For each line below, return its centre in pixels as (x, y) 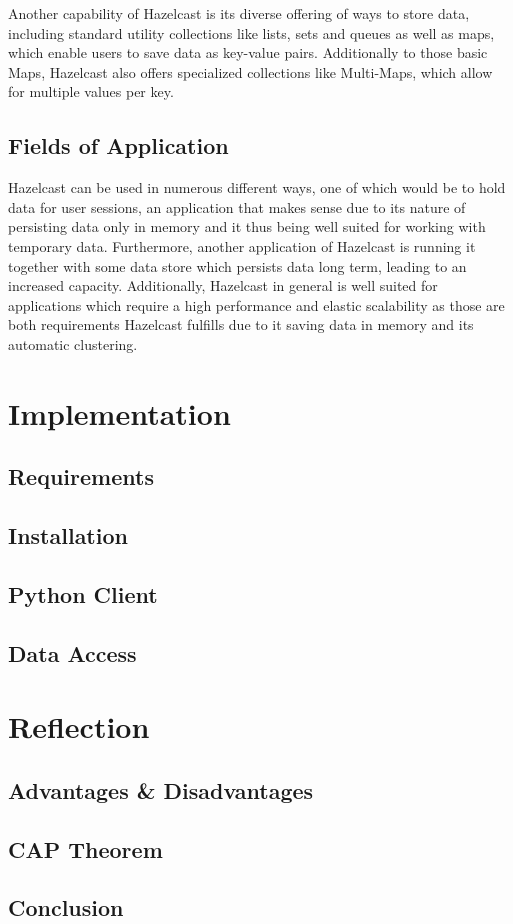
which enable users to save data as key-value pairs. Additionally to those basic (248, 52)
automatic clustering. (73, 343)
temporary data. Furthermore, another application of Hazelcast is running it (242, 245)
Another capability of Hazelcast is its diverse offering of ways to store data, (239, 13)
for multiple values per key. (91, 91)
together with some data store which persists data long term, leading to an (237, 265)
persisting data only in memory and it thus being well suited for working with (247, 226)
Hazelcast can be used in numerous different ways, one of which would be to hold (257, 187)
